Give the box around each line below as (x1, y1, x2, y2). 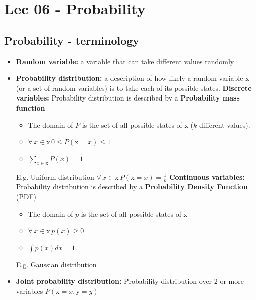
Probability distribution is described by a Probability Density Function (16, 181, 248, 192)
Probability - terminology (4, 32, 140, 48)
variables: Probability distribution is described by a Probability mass (16, 92, 240, 103)
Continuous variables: (169, 171, 245, 182)
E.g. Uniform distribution (16, 171, 94, 182)
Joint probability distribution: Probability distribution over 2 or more (16, 276, 244, 286)
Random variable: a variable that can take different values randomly (16, 56, 234, 66)
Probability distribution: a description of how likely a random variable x (16, 73, 249, 83)
